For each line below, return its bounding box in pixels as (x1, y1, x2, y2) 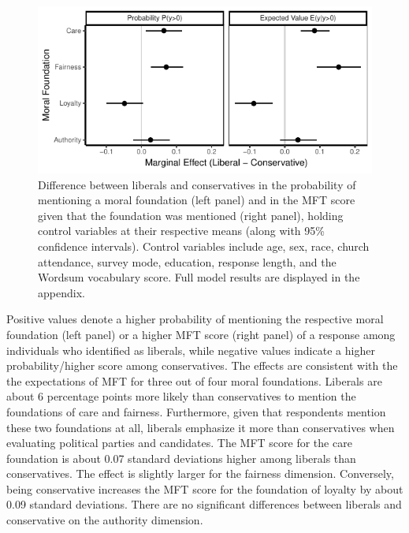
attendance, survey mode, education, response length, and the (38, 253, 336, 270)
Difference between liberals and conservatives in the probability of (38, 176, 356, 192)
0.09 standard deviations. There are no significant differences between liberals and (6, 496, 402, 512)
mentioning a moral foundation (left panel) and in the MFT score (38, 192, 355, 208)
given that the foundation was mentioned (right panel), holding (38, 207, 344, 223)
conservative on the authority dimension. (6, 512, 203, 528)
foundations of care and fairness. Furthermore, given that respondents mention (6, 403, 386, 419)
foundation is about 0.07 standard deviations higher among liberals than (6, 449, 356, 466)
